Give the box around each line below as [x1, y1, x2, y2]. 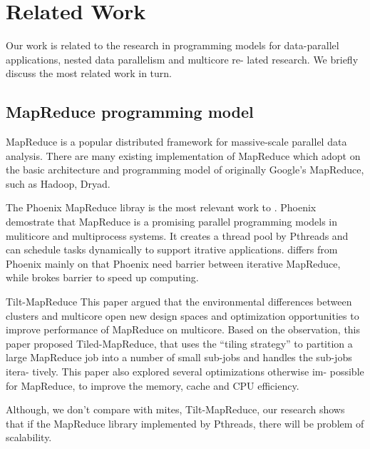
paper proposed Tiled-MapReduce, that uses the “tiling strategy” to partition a [6, 336, 353, 350]
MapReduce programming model [6, 101, 254, 123]
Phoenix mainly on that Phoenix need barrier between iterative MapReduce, [6, 256, 341, 271]
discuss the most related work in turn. [6, 66, 172, 81]
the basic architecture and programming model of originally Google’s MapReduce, [6, 162, 364, 177]
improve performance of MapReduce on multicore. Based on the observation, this [6, 322, 361, 337]
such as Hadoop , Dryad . [6, 176, 111, 191]
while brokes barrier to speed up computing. [6, 270, 199, 285]
